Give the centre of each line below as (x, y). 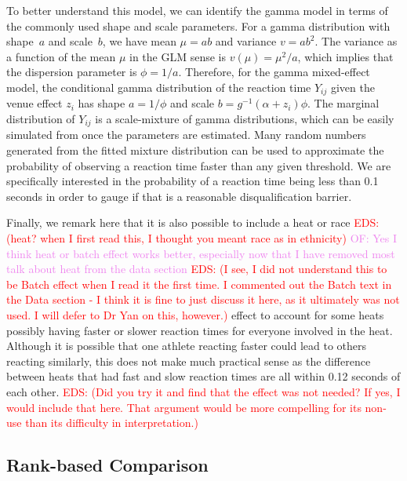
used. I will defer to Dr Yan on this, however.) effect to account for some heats (195, 315)
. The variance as (356, 41)
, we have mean (139, 41)
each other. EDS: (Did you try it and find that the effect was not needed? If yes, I (203, 391)
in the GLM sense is (178, 56)
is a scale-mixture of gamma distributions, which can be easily (245, 119)
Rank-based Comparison (107, 465)
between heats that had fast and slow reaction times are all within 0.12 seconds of (203, 376)
